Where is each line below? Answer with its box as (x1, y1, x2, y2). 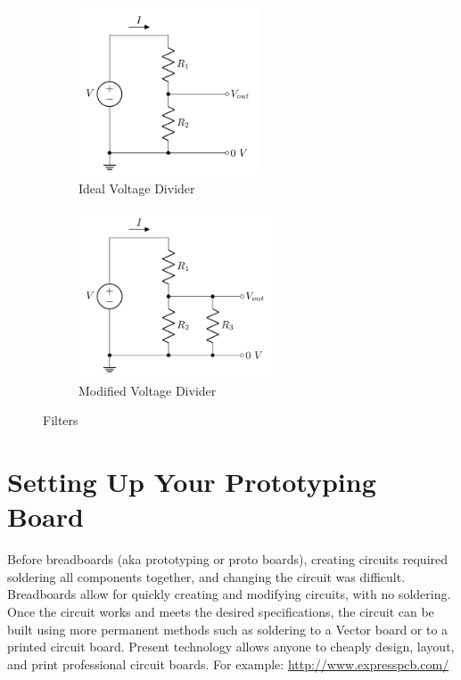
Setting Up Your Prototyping (7, 463, 376, 500)
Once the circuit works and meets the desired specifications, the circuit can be (7, 602, 434, 620)
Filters (43, 411, 78, 430)
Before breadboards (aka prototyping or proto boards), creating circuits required (7, 550, 449, 569)
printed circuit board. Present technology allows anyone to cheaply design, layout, (7, 637, 455, 656)
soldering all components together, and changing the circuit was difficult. (7, 567, 406, 586)
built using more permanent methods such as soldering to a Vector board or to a (7, 619, 449, 638)
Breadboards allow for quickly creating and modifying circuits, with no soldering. (7, 585, 451, 603)
